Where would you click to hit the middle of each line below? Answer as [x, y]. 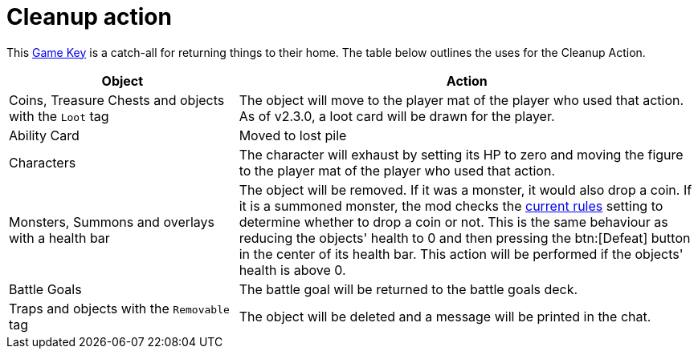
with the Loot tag [59, 116]
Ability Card [44, 135]
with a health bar [59, 238]
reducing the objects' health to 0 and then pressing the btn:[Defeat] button [465, 238]
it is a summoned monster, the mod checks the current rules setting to [451, 206]
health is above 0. [292, 270]
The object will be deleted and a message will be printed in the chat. [445, 316]
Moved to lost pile [293, 135]
